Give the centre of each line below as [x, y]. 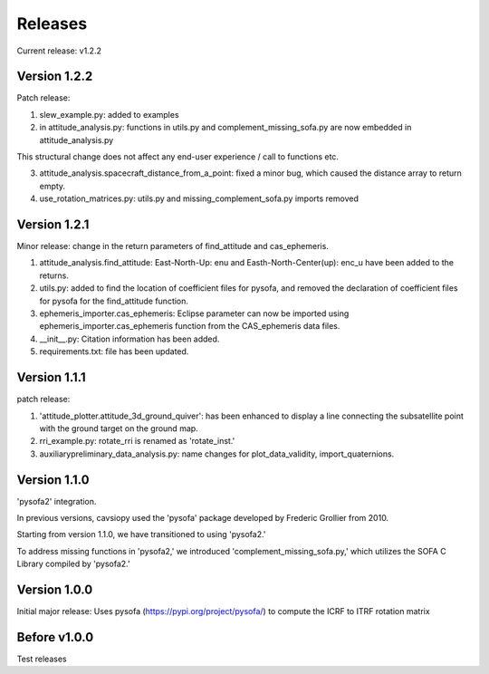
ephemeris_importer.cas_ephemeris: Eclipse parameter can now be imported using [194, 313]
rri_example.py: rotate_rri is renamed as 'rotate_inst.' [137, 441]
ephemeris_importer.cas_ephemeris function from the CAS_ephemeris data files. [190, 326]
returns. [54, 275]
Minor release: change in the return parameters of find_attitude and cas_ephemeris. [173, 246]
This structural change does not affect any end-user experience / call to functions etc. [178, 157]
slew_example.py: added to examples [110, 114]
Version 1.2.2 [55, 77]
